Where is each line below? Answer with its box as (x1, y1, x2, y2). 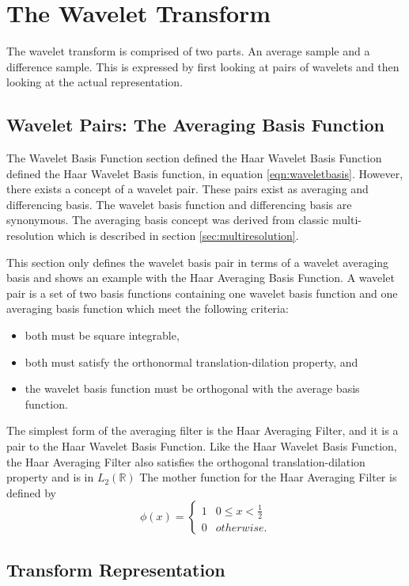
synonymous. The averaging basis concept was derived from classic (6, 211, 329, 228)
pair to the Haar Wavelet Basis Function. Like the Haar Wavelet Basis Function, (6, 438, 397, 455)
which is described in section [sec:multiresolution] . (57, 227, 299, 244)
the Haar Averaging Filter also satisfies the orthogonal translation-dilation (6, 453, 365, 470)
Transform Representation (6, 557, 225, 581)
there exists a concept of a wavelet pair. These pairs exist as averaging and (6, 181, 369, 197)
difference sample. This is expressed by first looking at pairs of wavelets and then (6, 58, 400, 74)
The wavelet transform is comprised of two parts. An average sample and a (6, 43, 370, 59)
